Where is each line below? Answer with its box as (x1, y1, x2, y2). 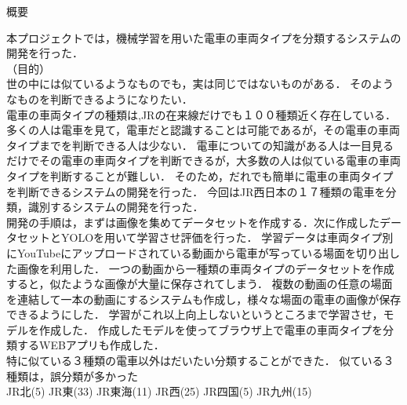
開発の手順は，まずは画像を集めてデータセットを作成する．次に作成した (6, 213, 380, 230)
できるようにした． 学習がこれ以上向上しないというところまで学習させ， (6, 306, 383, 323)
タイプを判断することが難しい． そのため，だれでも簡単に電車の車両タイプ (6, 167, 394, 184)
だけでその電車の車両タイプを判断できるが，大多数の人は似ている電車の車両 (6, 152, 401, 169)
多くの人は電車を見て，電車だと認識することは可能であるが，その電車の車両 (6, 122, 401, 138)
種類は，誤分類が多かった (6, 367, 138, 384)
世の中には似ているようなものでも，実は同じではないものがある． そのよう (6, 75, 394, 92)
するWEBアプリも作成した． (16, 337, 165, 353)
